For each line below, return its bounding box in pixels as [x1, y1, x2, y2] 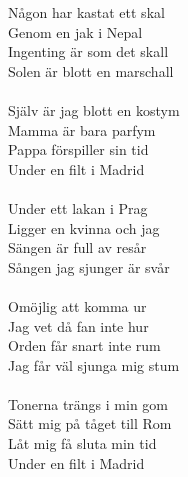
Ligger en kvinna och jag [8, 217, 160, 238]
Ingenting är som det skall [8, 41, 169, 62]
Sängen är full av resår [8, 237, 147, 258]
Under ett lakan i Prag [8, 197, 148, 218]
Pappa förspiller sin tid [8, 139, 149, 160]
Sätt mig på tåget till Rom [8, 413, 172, 434]
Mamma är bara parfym [8, 119, 156, 140]
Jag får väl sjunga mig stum [8, 354, 180, 375]
